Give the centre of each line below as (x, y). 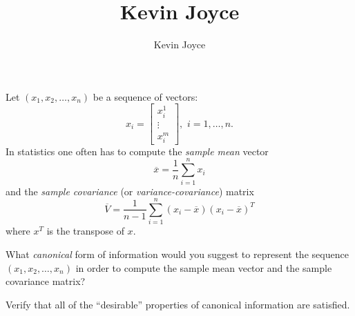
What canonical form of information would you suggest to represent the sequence (177, 254)
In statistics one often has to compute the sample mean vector (137, 151)
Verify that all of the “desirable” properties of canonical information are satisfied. (178, 304)
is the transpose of (85, 231)
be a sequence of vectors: (145, 96)
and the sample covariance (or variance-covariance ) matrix (130, 191)
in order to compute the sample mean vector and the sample (204, 267)
